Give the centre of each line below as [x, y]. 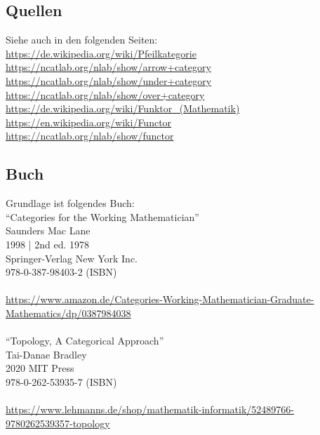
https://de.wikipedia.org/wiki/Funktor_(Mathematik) [123, 108]
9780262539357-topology [58, 423]
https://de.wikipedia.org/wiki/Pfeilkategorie [101, 53]
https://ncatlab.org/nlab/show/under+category [109, 80]
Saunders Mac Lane [48, 230]
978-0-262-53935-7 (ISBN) [61, 381]
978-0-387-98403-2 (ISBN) [61, 272]
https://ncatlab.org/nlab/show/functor [90, 136]
